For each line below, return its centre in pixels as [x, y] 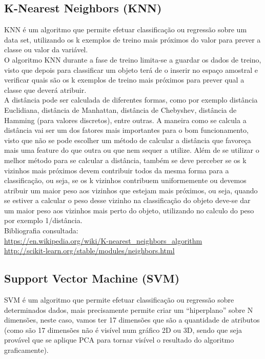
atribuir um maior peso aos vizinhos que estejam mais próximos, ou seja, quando [131, 190]
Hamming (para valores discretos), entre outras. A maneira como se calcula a [125, 120]
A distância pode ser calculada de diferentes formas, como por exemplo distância [131, 100]
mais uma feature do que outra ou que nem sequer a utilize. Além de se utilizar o [132, 150]
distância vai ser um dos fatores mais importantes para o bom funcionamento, [126, 130]
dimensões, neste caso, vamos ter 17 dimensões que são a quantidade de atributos [132, 320]
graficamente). [26, 350]
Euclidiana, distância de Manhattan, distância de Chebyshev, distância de [120, 109]
